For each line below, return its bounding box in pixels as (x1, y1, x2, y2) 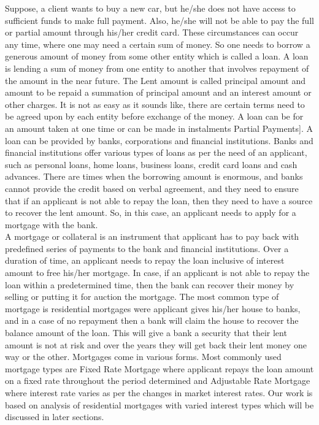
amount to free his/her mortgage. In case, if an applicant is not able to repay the (5, 266, 310, 279)
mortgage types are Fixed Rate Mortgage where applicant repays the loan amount (5, 362, 314, 375)
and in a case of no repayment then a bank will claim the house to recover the (5, 314, 299, 327)
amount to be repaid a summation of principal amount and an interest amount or (5, 86, 312, 99)
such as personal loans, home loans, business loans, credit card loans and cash (5, 158, 298, 170)
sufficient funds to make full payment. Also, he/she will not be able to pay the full (5, 13, 314, 26)
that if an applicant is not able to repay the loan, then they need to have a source (5, 194, 313, 207)
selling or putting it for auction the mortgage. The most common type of (5, 290, 279, 303)
